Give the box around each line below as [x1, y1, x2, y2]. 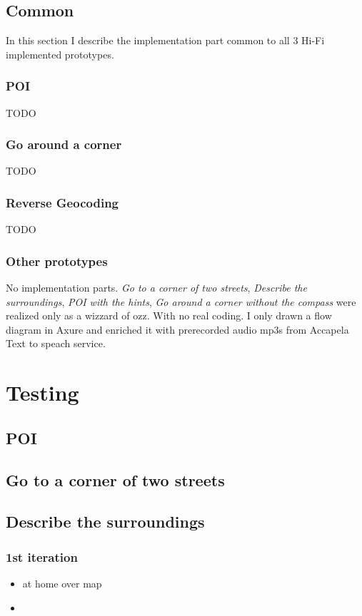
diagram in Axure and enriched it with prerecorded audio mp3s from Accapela [6, 322, 349, 337]
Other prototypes [6, 252, 108, 269]
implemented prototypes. [6, 46, 114, 61]
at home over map [22, 575, 102, 590]
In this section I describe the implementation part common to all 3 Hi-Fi [6, 33, 325, 48]
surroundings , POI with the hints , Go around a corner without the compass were [6, 294, 356, 309]
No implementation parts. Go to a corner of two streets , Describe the [6, 280, 307, 295]
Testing [6, 378, 79, 407]
